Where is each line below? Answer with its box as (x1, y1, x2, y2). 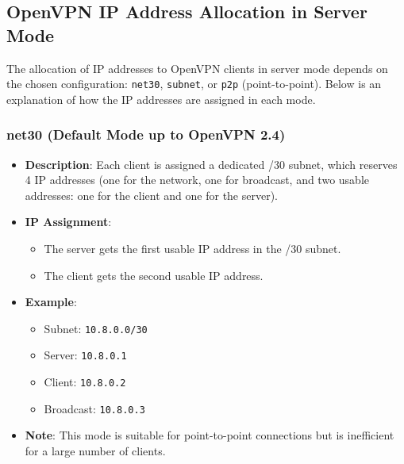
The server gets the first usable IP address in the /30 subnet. (44, 240, 341, 257)
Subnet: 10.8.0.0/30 (44, 320, 148, 336)
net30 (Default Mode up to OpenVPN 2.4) (6, 125, 286, 144)
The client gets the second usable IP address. (44, 267, 264, 283)
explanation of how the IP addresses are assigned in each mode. (6, 90, 316, 107)
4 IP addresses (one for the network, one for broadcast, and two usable (25, 171, 369, 188)
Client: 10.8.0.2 (44, 374, 126, 390)
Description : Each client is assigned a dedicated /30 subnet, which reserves (25, 155, 398, 172)
